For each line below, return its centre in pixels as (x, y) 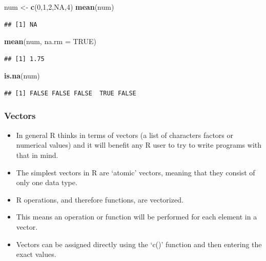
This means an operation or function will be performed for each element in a (137, 217)
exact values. (36, 254)
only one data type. (47, 182)
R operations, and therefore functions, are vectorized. (100, 199)
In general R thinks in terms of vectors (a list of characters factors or (125, 135)
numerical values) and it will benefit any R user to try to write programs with (139, 145)
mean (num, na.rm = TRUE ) (50, 41)
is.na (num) (22, 76)
